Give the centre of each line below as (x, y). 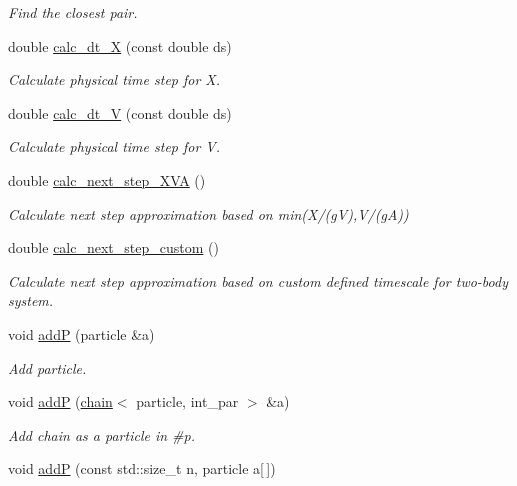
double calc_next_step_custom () (113, 247)
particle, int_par (187, 401)
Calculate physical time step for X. (114, 79)
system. (31, 300)
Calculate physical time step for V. (114, 146)
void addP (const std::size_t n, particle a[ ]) (142, 468)
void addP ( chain (60, 401)
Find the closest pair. (73, 12)
